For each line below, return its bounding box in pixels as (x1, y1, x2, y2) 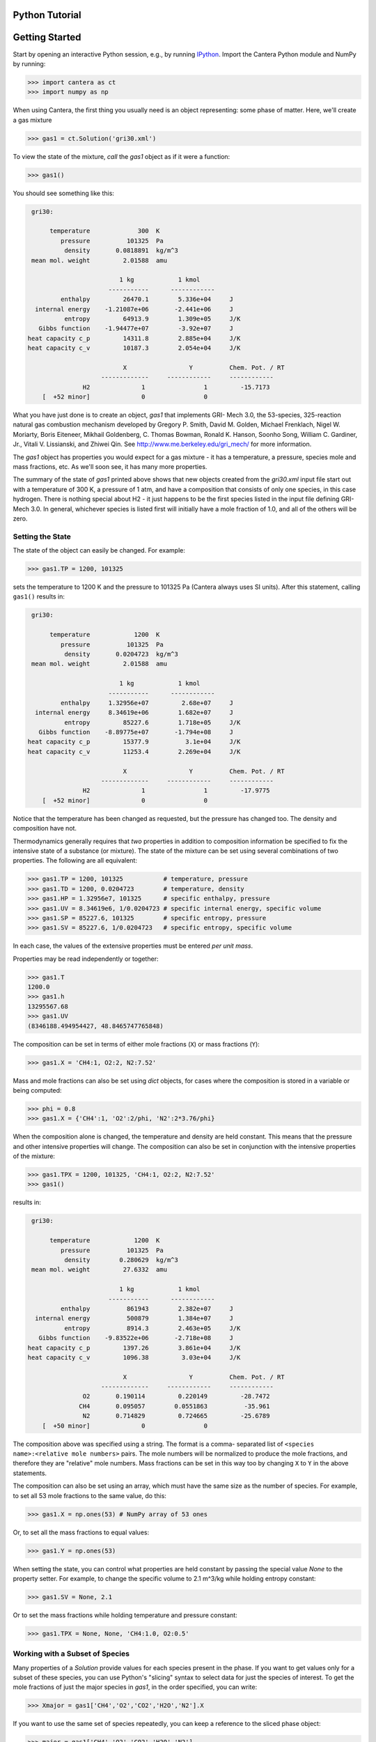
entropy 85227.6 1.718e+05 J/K (63, 718, 241, 726)
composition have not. (13, 824, 77, 833)
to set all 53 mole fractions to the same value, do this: (13, 1491, 167, 1500)
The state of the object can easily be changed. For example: (13, 546, 186, 555)
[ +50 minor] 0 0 (42, 1421, 208, 1430)
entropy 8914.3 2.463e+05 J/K (63, 1324, 241, 1332)
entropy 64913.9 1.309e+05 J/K (63, 314, 241, 323)
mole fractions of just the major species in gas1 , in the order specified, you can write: (13, 1683, 258, 1691)
